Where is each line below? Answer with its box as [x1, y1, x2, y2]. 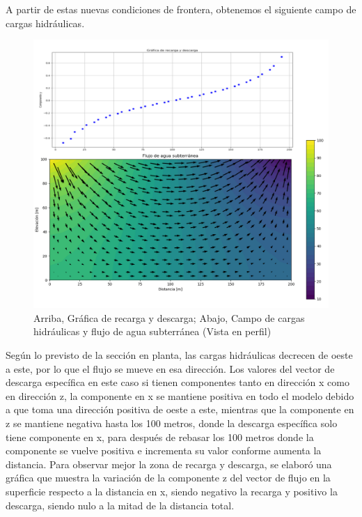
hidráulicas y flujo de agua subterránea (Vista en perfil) [33, 324, 271, 339]
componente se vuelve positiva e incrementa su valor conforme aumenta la [6, 443, 322, 458]
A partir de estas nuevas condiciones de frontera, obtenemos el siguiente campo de [6, 2, 356, 16]
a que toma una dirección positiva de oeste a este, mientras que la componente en [6, 402, 354, 417]
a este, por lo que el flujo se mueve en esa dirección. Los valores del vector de [6, 361, 335, 376]
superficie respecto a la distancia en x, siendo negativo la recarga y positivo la [6, 484, 338, 498]
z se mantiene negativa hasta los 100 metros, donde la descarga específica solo [6, 416, 338, 431]
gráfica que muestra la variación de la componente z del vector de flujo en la [6, 470, 331, 485]
